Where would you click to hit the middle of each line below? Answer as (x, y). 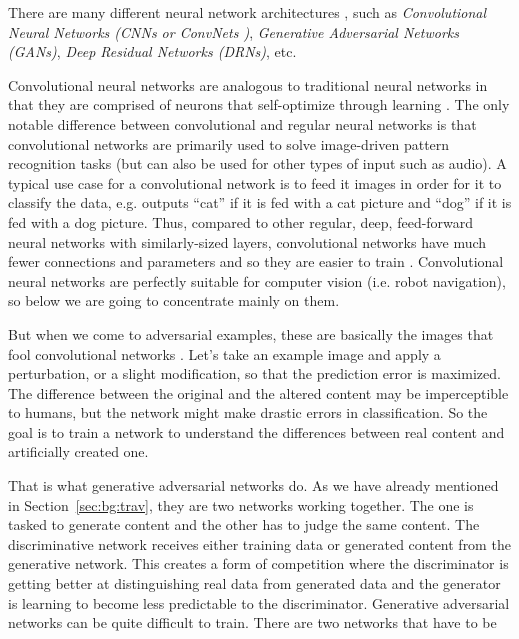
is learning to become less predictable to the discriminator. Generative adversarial (259, 602)
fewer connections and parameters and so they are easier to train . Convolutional (256, 261)
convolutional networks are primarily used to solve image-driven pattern (229, 143)
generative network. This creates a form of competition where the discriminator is (258, 563)
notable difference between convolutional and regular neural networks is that (242, 123)
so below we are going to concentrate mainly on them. (174, 300)
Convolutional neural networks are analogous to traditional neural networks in (248, 84)
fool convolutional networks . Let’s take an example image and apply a (224, 353)
